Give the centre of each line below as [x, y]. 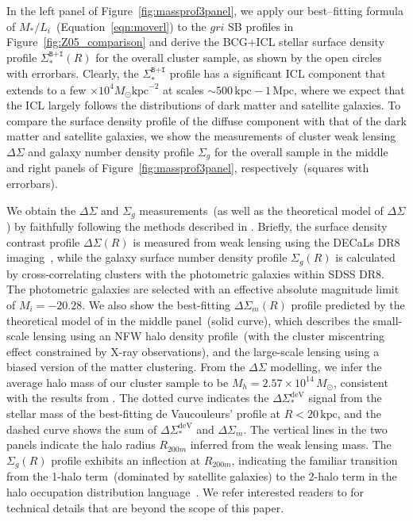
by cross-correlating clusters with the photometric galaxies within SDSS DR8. [195, 273]
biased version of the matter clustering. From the [126, 367]
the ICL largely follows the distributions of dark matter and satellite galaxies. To [204, 105]
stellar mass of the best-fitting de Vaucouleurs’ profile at [144, 414]
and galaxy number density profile [111, 151]
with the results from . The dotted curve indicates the [138, 398]
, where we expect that [349, 89]
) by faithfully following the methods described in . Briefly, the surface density [197, 226]
